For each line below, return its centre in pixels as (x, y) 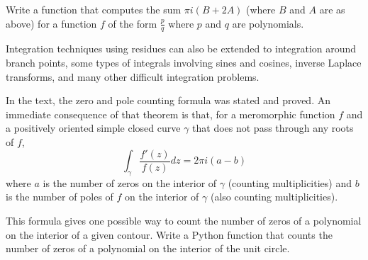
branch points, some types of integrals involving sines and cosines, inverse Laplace (184, 63)
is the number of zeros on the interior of (130, 182)
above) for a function (51, 23)
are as (332, 9)
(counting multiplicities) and (290, 182)
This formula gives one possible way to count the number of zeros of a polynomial (184, 221)
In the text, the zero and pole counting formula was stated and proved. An (168, 100)
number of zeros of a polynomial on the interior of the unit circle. (148, 248)
